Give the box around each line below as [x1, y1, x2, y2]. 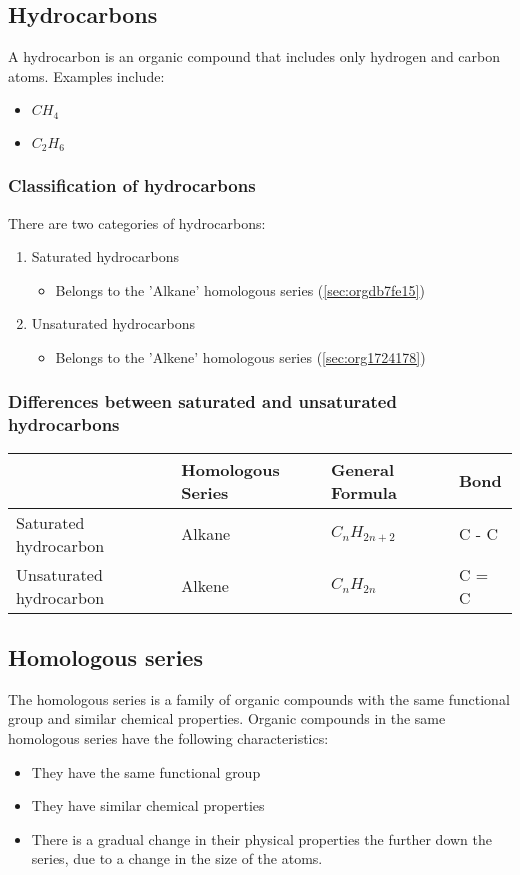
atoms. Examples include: [8, 65, 165, 86]
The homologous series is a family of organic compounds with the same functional [8, 688, 510, 709]
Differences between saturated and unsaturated [8, 389, 397, 414]
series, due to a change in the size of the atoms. [31, 848, 323, 869]
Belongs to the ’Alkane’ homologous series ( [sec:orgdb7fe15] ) [55, 279, 425, 300]
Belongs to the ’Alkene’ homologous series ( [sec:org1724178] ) [55, 346, 426, 367]
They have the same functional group [31, 761, 261, 782]
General [330, 457, 395, 481]
